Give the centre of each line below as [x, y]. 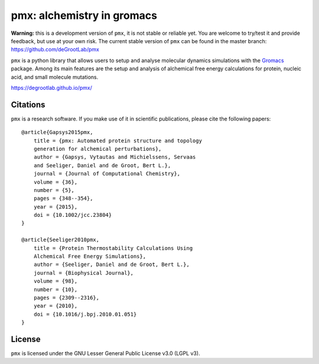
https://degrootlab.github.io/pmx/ [52, 87]
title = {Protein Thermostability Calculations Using [113, 248]
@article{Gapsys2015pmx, [57, 132]
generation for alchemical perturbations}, [97, 149]
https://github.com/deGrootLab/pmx [55, 50]
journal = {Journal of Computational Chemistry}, [107, 174]
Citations [28, 104]
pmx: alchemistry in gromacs [84, 15]
